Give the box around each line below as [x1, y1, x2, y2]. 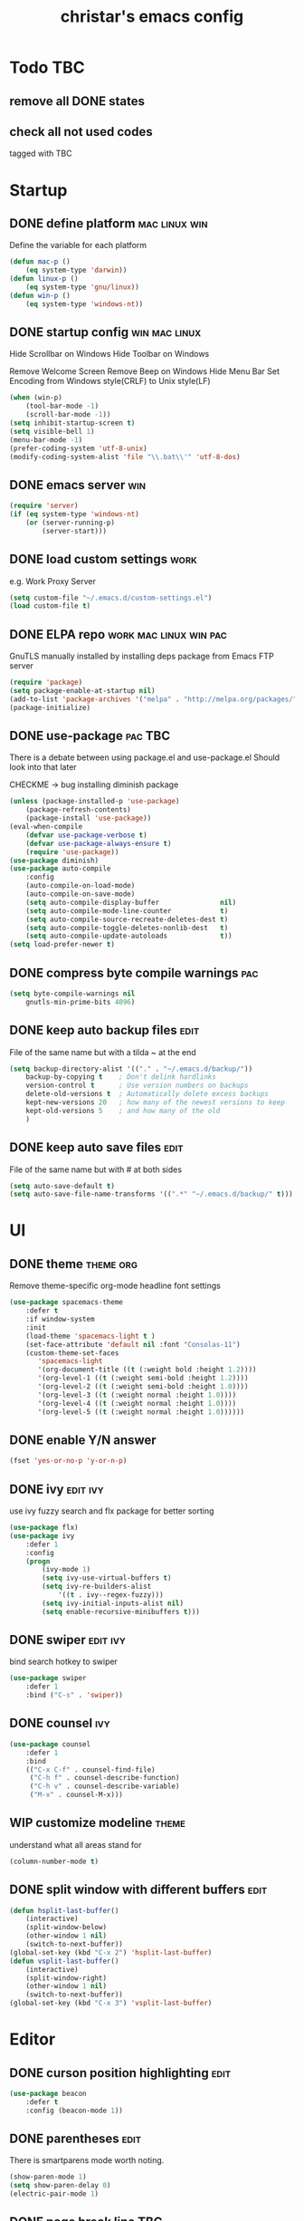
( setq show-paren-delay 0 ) [9, 2181, 111, 2190]
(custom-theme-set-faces [25, 1348, 119, 1358]
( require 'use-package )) [25, 847, 119, 857]
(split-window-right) [25, 1973, 107, 1983]
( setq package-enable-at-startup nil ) [9, 687, 156, 696]
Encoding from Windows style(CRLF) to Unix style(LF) [9, 376, 211, 387]
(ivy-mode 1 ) [42, 1565, 91, 1574]
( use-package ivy [9, 1531, 75, 1541]
